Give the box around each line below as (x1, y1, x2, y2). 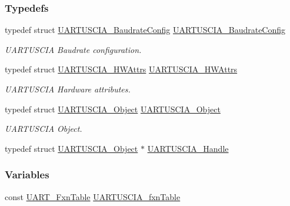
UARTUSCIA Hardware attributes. (5, 83, 131, 95)
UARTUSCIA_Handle (147, 142, 229, 154)
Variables (5, 167, 49, 182)
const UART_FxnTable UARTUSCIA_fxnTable (5, 190, 181, 202)
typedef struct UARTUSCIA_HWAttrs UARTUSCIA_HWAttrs (5, 63, 238, 75)
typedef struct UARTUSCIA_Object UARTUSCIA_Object (5, 102, 221, 115)
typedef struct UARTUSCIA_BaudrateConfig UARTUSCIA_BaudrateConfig (5, 24, 286, 36)
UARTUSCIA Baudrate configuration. (5, 43, 142, 55)
